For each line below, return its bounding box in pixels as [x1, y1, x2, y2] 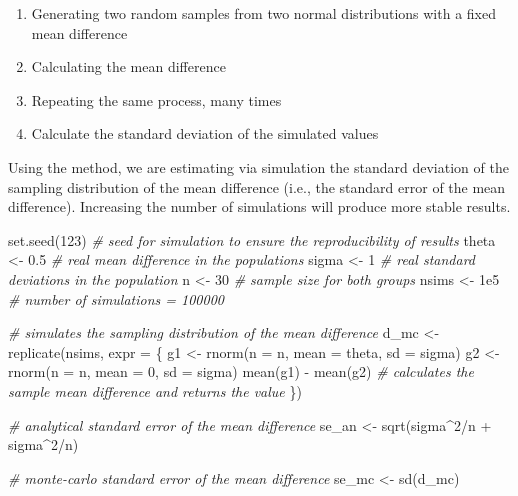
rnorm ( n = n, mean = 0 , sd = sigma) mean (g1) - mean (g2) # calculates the [8, 361, 474, 382]
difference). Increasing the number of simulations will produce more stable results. [8, 196, 511, 217]
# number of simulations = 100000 [8, 288, 224, 309]
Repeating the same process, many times [31, 89, 282, 110]
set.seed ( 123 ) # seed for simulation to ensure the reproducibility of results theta [8, 229, 496, 250]
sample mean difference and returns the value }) [8, 380, 302, 401]
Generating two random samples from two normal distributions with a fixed [31, 3, 496, 23]
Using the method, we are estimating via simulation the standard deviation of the [8, 156, 509, 177]
